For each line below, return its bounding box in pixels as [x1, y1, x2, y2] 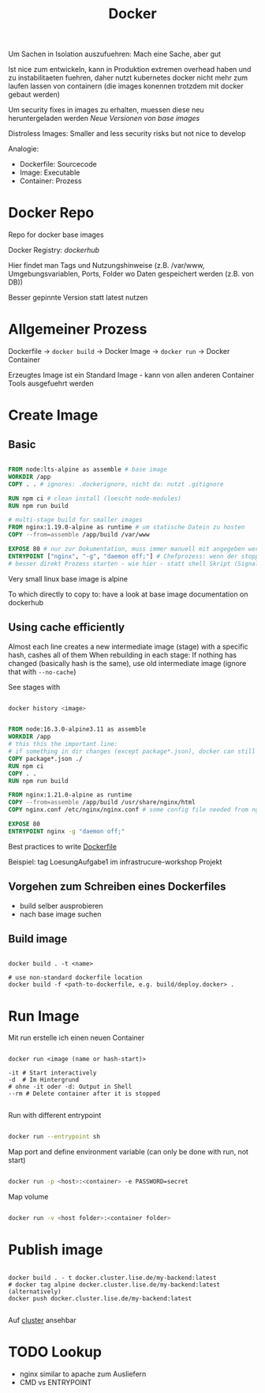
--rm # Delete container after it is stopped [8, 1090, 160, 1098]
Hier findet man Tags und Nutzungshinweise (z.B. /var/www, [8, 261, 205, 270]
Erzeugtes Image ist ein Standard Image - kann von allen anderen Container [8, 371, 255, 380]
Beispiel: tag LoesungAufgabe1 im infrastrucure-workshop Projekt [8, 857, 222, 866]
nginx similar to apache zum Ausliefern [19, 1369, 147, 1379]
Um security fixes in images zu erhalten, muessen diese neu [8, 105, 204, 115]
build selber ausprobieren [19, 901, 103, 910]
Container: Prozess [19, 176, 82, 186]
